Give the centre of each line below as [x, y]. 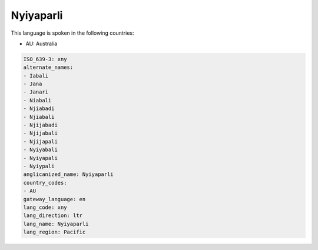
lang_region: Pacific [54, 232]
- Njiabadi [39, 109]
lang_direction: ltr [53, 216]
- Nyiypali [39, 166]
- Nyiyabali [41, 150]
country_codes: [45, 183]
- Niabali [37, 100]
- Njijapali [41, 141]
